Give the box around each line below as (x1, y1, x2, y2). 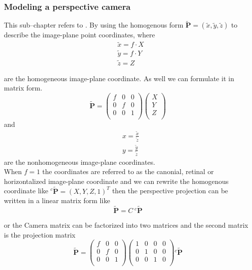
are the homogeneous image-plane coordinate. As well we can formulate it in (4, 73, 234, 83)
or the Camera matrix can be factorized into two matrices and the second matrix (4, 219, 249, 230)
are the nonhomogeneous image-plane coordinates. (4, 156, 156, 167)
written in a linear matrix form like (4, 195, 110, 206)
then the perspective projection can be (112, 185, 228, 196)
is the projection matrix (4, 229, 76, 240)
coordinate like (4, 185, 48, 196)
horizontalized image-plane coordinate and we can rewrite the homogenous (4, 176, 229, 186)
